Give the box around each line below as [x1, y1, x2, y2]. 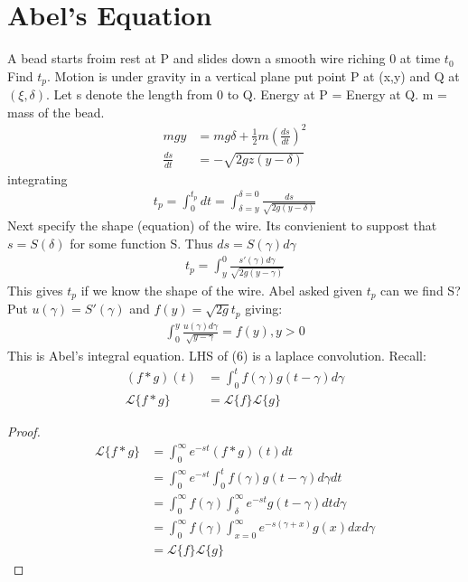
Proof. [7, 421, 41, 440]
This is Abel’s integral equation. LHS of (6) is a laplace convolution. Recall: [7, 345, 426, 364]
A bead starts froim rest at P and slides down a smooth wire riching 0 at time [7, 49, 441, 68]
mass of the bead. [7, 102, 105, 121]
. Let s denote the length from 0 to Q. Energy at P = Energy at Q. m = [46, 85, 447, 104]
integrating [7, 169, 68, 188]
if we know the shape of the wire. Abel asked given [80, 280, 362, 299]
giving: [245, 299, 283, 318]
